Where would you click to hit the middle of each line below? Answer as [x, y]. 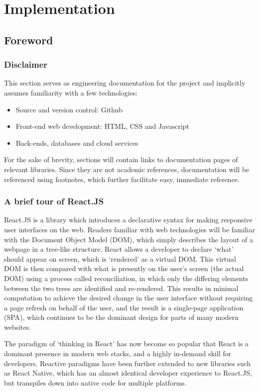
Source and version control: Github [69, 109]
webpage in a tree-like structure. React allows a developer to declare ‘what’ [119, 249]
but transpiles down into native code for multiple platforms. [95, 382]
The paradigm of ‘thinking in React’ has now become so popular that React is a [127, 343]
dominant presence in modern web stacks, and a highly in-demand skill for [118, 353]
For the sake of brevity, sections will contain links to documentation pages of [121, 159]
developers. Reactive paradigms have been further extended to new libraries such [128, 363]
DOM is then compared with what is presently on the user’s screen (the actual [124, 268]
